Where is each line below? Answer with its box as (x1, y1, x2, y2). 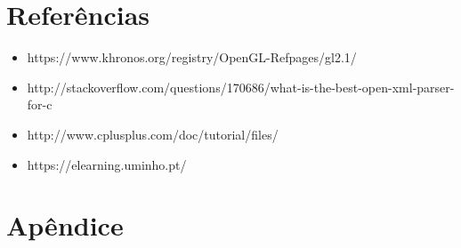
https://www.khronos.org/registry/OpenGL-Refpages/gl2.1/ (27, 48, 357, 67)
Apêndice (6, 207, 124, 244)
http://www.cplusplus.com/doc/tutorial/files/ (27, 124, 279, 143)
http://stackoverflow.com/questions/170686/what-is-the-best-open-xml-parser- (27, 77, 455, 96)
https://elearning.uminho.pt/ (27, 155, 187, 173)
